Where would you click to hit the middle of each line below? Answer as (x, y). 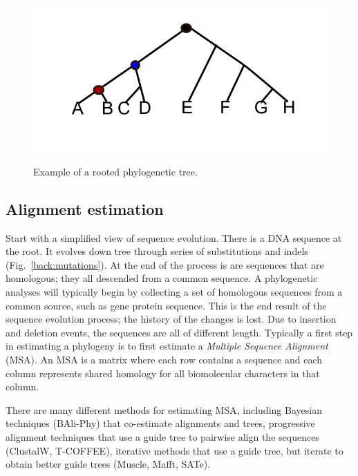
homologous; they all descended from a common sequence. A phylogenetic (162, 278)
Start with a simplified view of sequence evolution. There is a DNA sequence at (174, 237)
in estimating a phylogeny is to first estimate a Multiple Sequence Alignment (167, 346)
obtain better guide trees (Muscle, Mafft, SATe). (108, 464)
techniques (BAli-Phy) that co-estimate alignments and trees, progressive (160, 423)
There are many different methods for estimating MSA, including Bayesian (164, 409)
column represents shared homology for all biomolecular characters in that (163, 373)
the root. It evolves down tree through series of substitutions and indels (157, 251)
